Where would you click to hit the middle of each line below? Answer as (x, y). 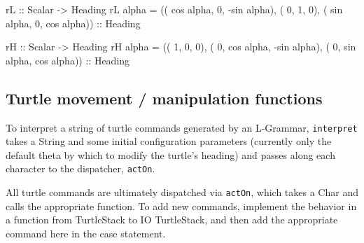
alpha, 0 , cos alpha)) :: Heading (73, 23)
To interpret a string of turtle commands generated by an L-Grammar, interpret (182, 127)
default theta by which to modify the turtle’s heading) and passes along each (170, 154)
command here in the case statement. (86, 233)
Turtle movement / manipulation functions (164, 98)
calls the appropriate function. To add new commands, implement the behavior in (181, 206)
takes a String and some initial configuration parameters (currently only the (169, 141)
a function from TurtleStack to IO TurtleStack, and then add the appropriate (172, 220)
